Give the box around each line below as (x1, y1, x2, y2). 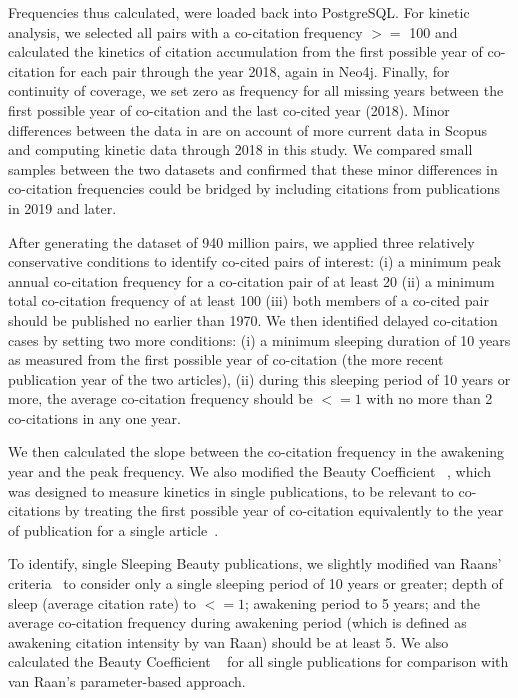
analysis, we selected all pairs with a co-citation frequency (8, 21, 363, 42)
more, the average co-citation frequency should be (8, 388, 313, 409)
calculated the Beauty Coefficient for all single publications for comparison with (8, 651, 509, 672)
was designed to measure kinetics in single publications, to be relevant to (8, 480, 454, 501)
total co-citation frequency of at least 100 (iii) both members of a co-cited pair (8, 290, 489, 311)
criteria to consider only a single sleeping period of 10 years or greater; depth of (8, 573, 503, 594)
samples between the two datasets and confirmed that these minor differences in (8, 158, 498, 179)
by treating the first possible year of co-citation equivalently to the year (64, 500, 504, 521)
